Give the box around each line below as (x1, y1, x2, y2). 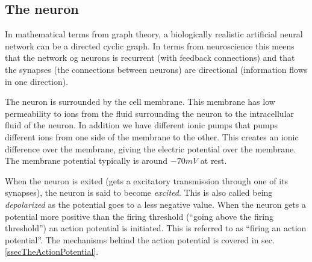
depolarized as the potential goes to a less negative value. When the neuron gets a (5, 198, 306, 210)
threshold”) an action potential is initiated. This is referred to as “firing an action (5, 222, 307, 234)
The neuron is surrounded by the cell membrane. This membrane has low (5, 95, 275, 108)
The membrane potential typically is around (5, 154, 168, 167)
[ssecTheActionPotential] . (5, 245, 99, 258)
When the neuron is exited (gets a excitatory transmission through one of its (5, 174, 289, 187)
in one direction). (5, 75, 69, 87)
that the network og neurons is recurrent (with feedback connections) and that (5, 51, 295, 64)
